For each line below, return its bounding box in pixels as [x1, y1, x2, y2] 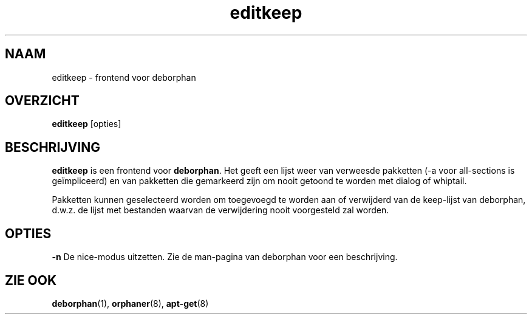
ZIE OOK [5, 272, 57, 288]
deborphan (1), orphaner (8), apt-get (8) [52, 298, 209, 309]
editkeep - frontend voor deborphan [52, 72, 196, 83]
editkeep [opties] [52, 118, 121, 129]
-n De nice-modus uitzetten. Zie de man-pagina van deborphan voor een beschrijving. [52, 252, 398, 262]
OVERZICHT [5, 93, 80, 109]
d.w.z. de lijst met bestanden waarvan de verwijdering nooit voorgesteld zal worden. [52, 205, 389, 216]
